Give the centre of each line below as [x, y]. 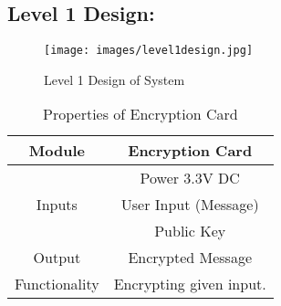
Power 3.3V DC [190, 178]
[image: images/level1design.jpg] [149, 51]
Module [57, 151]
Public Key [190, 231]
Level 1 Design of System [114, 79]
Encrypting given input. [190, 284]
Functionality [57, 284]
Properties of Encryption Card [140, 114]
